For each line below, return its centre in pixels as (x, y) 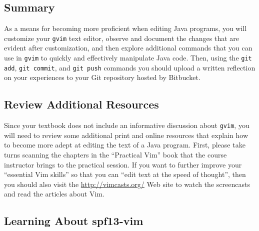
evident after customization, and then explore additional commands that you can (128, 48)
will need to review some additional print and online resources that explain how (126, 135)
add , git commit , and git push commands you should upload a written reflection (130, 67)
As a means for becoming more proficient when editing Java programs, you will (125, 28)
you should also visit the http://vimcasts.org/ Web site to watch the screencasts (127, 184)
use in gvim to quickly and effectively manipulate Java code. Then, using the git (128, 58)
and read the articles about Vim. (54, 194)
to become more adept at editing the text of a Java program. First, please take (125, 145)
